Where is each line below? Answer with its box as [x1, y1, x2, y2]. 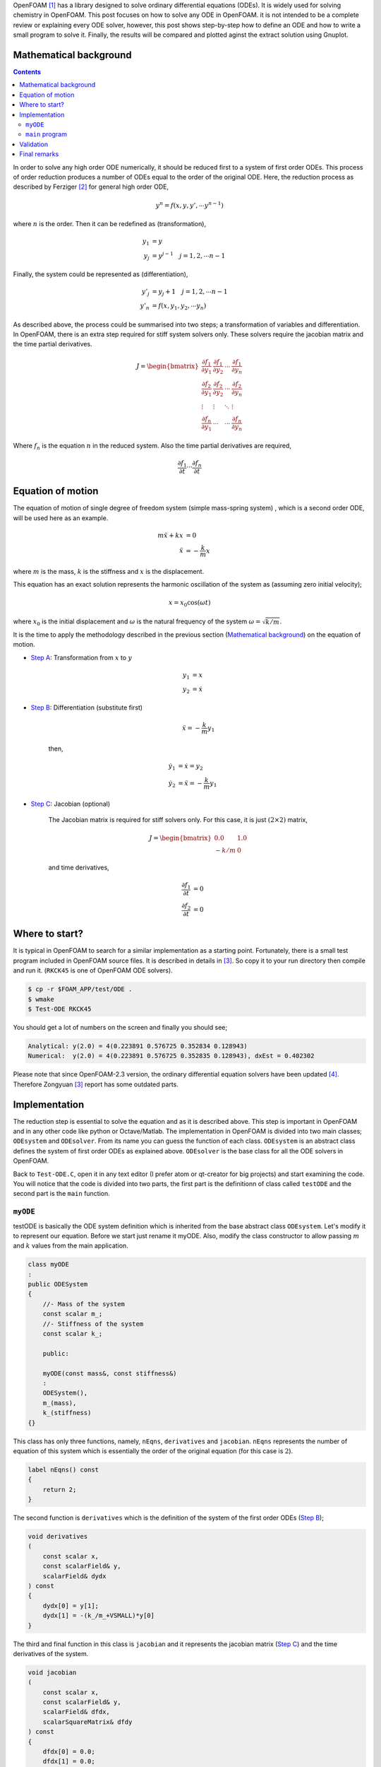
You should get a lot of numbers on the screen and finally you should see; [13, 1023, 228, 1031]
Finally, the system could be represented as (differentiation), [13, 270, 188, 278]
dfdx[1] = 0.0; [42, 1757, 95, 1766]
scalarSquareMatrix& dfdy [42, 1718, 133, 1726]
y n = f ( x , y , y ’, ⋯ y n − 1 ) [155, 200, 224, 209]
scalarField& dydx [42, 1572, 107, 1580]
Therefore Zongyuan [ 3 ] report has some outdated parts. [13, 1080, 179, 1088]
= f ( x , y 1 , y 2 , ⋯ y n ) [152, 302, 207, 311]
